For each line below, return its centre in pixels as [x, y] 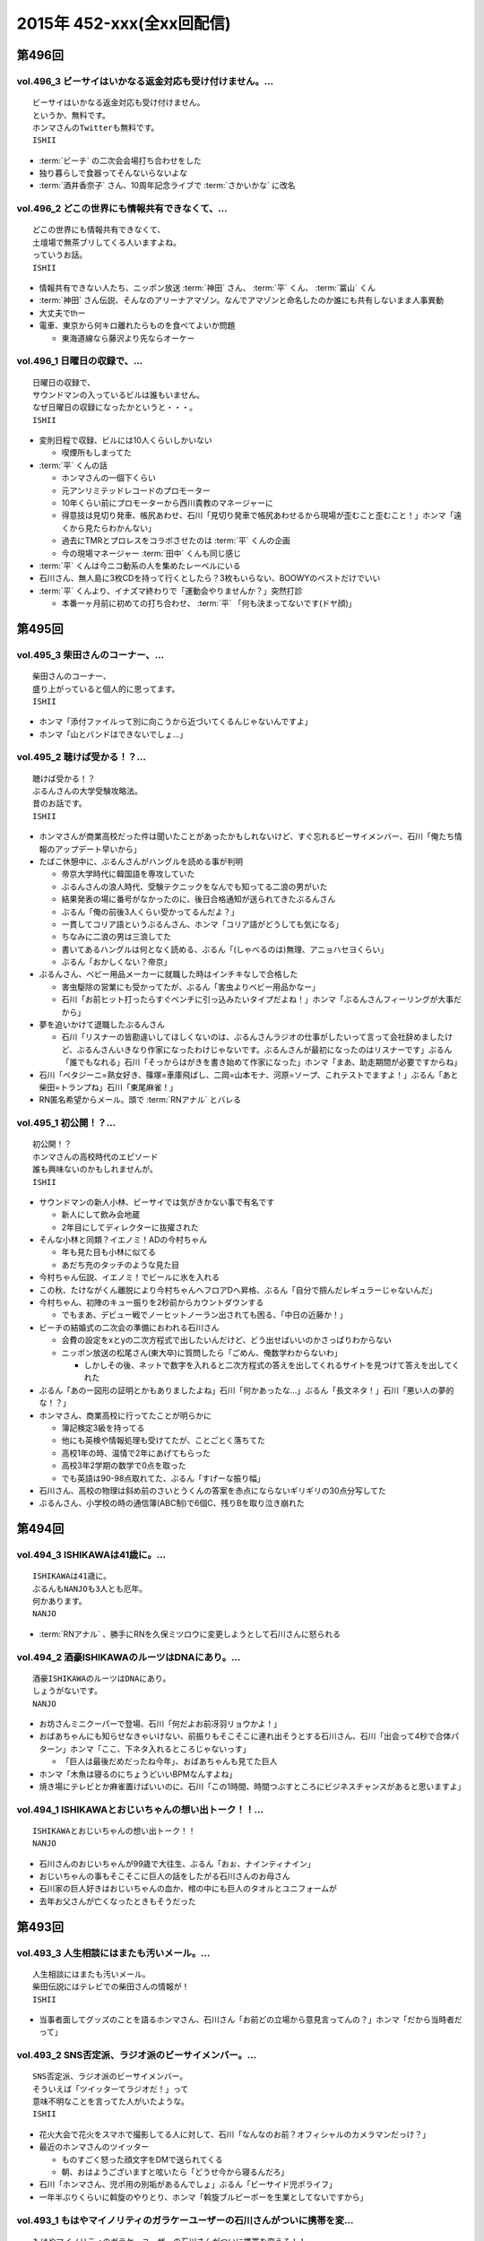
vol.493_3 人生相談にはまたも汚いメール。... [113, 1952]
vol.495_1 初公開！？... [66, 1123]
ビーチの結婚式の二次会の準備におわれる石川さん [129, 1328]
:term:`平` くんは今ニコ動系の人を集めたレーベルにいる [140, 566]
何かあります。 [60, 1601]
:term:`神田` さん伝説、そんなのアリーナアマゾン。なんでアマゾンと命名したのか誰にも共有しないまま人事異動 [241, 300]
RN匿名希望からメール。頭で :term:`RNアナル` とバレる [140, 1100]
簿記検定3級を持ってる [103, 1428]
